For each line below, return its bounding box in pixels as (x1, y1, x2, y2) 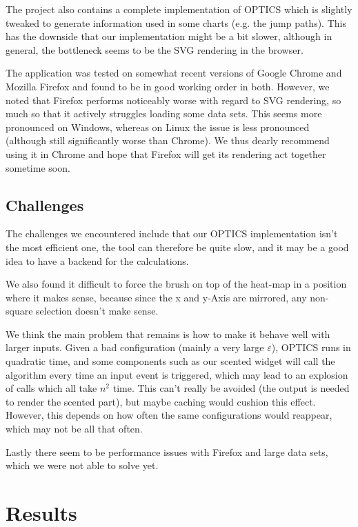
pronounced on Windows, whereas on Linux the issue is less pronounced (6, 119, 310, 134)
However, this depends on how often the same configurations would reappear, (6, 408, 332, 422)
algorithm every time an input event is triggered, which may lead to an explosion (6, 367, 348, 381)
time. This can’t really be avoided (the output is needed (112, 381, 350, 395)
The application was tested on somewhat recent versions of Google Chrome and (6, 66, 342, 80)
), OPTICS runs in (271, 340, 351, 355)
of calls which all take (6, 381, 97, 395)
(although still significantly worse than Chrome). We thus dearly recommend (6, 133, 330, 148)
